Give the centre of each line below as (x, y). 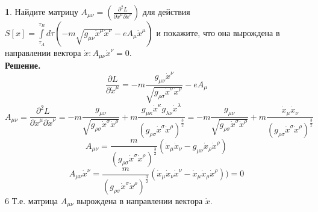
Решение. (23, 65)
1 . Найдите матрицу (42, 11)
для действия (166, 11)
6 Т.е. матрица (31, 200)
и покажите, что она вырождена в (218, 33)
